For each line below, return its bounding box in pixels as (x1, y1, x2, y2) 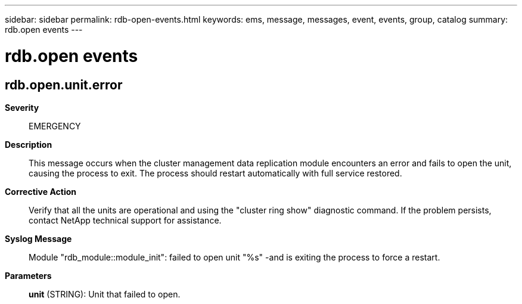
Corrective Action (5, 186, 76, 197)
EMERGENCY (29, 120, 81, 131)
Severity (5, 102, 39, 113)
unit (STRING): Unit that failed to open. (29, 289, 181, 299)
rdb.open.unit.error (5, 77, 123, 92)
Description (5, 139, 52, 150)
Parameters (5, 270, 52, 281)
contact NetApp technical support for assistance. (29, 215, 222, 225)
